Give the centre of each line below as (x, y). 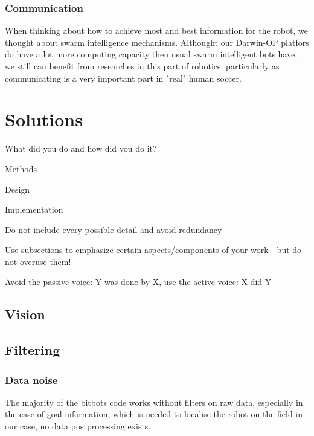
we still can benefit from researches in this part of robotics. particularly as (142, 66)
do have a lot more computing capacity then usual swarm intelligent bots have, (151, 54)
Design (18, 189)
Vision (25, 314)
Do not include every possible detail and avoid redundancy (114, 229)
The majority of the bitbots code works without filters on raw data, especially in (154, 402)
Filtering (33, 350)
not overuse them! (38, 261)
